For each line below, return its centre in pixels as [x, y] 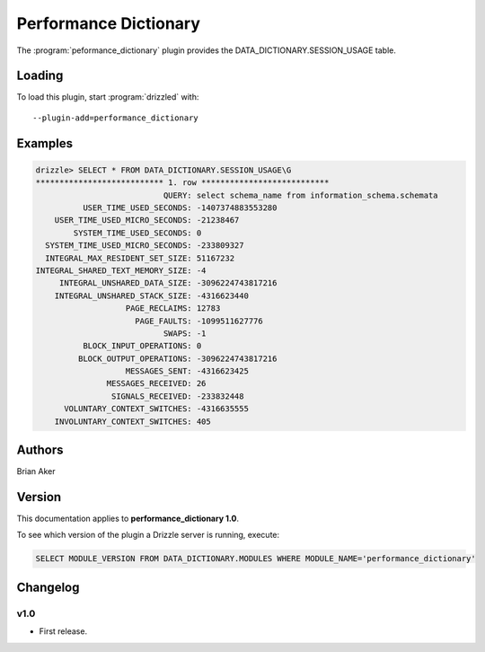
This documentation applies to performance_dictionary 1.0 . [128, 519]
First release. [63, 631]
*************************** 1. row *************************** [182, 183]
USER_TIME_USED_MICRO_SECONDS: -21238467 [147, 220]
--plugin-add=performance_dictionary [116, 118]
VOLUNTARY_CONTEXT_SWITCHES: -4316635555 [156, 409]
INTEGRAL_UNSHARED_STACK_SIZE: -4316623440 [151, 295]
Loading [40, 76]
